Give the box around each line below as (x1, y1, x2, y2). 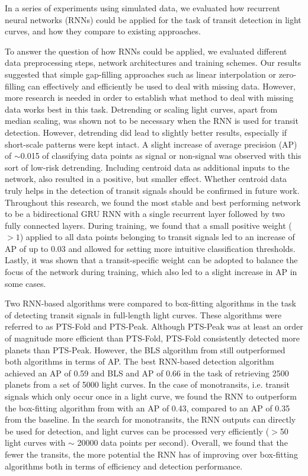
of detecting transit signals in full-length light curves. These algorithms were (5, 308, 282, 321)
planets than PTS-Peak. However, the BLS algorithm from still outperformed (5, 343, 285, 356)
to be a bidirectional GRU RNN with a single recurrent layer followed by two (5, 207, 285, 220)
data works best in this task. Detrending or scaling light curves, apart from (5, 103, 278, 115)
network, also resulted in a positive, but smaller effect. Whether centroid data (5, 172, 287, 185)
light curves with (5, 436, 66, 449)
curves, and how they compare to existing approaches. (5, 25, 201, 37)
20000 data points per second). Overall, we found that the (77, 436, 288, 449)
